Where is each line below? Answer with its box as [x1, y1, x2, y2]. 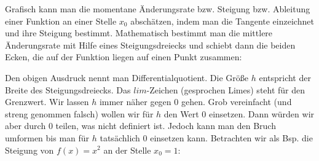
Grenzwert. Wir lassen [5, 95, 89, 108]
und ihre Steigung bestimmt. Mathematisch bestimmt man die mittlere [5, 26, 273, 39]
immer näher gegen [99, 95, 171, 108]
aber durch [5, 119, 46, 132]
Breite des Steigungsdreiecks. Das [5, 83, 131, 96]
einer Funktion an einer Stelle [5, 14, 117, 27]
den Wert [163, 107, 199, 120]
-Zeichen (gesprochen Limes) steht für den [146, 83, 305, 96]
